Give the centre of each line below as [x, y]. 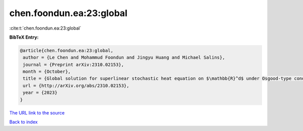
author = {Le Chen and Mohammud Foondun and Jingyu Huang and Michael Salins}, [124, 57]
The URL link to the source [37, 112]
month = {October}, [47, 72]
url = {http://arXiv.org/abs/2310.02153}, [76, 86]
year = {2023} [40, 93]
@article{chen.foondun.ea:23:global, [67, 50]
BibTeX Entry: [24, 37]
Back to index [23, 122]
